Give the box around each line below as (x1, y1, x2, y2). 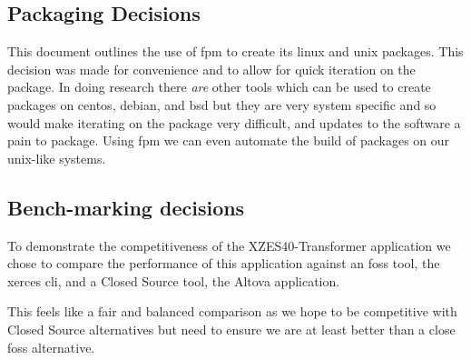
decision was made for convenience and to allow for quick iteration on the (7, 59, 416, 78)
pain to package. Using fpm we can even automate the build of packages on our (7, 131, 450, 150)
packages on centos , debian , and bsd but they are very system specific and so (7, 95, 437, 114)
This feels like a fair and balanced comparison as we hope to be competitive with (7, 302, 457, 321)
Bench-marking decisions (7, 193, 245, 221)
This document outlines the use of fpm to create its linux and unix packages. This (7, 42, 464, 61)
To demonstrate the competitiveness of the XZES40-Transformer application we (7, 235, 451, 255)
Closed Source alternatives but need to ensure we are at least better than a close (7, 319, 456, 338)
